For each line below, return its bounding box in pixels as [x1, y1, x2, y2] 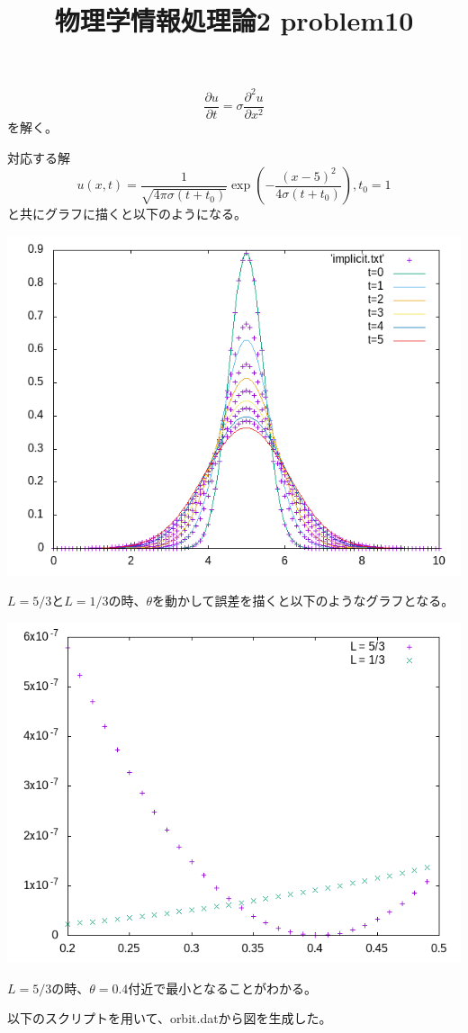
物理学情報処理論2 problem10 [54, 2, 414, 39]
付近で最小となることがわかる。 [128, 978, 317, 997]
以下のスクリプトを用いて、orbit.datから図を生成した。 [7, 1009, 332, 1028]
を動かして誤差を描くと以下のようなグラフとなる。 [151, 591, 454, 610]
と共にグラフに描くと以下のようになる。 [7, 204, 247, 223]
